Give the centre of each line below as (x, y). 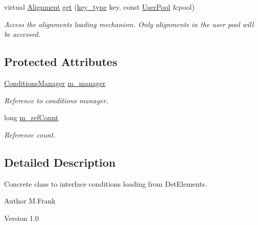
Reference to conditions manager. (56, 100)
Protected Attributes (61, 62)
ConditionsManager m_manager (55, 83)
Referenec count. (30, 134)
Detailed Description (60, 162)
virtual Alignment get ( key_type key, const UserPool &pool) (99, 7)
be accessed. (22, 34)
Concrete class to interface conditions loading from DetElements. (106, 183)
